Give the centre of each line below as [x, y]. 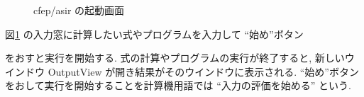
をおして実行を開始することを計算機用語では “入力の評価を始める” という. [178, 85]
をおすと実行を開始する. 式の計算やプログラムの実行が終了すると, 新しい [175, 58]
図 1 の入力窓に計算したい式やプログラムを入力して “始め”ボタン [154, 34]
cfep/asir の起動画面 [79, 10]
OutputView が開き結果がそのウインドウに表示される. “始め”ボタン [203, 71]
